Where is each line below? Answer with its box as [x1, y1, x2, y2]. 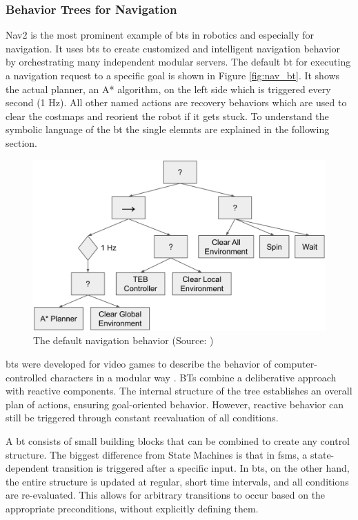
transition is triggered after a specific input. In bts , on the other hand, [52, 461, 350, 475]
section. [6, 135, 37, 150]
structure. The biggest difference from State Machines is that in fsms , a [6, 447, 308, 461]
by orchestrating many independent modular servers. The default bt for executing [6, 54, 351, 69]
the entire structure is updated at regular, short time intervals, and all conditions [6, 474, 349, 488]
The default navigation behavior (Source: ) [33, 333, 214, 348]
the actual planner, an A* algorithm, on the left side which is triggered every [6, 81, 331, 96]
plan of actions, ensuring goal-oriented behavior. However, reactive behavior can [6, 397, 344, 411]
